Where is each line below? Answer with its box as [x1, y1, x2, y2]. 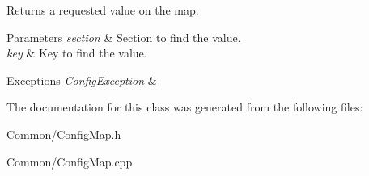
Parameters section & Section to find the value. [6, 28, 241, 45]
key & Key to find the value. [6, 44, 147, 61]
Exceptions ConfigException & [6, 71, 157, 88]
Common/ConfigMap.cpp [6, 153, 133, 170]
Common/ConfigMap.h [6, 125, 121, 142]
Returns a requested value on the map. [6, 2, 199, 18]
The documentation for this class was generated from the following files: [6, 98, 363, 115]
